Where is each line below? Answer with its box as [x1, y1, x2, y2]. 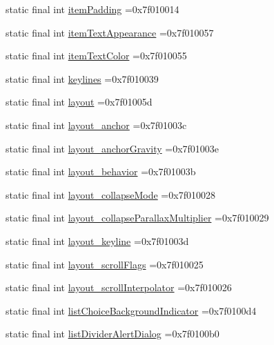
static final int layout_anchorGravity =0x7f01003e [6, 141, 219, 155]
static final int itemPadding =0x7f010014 [6, 2, 179, 16]
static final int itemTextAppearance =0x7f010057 [6, 25, 214, 39]
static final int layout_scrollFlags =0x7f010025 [6, 257, 204, 271]
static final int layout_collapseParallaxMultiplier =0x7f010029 [6, 210, 269, 225]
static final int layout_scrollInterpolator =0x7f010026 [6, 280, 232, 295]
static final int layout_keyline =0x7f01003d [6, 233, 189, 248]
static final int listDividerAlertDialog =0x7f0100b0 [6, 326, 219, 341]
